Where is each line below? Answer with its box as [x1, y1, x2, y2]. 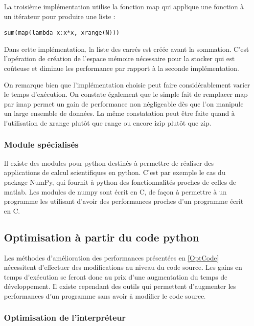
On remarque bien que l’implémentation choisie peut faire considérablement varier [4, 79, 250, 89]
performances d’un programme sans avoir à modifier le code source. [4, 290, 206, 301]
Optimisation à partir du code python [4, 229, 200, 244]
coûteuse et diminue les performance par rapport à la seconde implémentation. [4, 63, 239, 73]
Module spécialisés [4, 138, 79, 151]
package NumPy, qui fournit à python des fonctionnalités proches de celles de [4, 176, 236, 187]
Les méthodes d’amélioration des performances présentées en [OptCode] [4, 252, 219, 262]
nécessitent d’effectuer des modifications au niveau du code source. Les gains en [4, 262, 242, 272]
